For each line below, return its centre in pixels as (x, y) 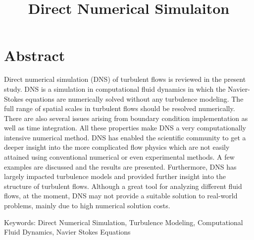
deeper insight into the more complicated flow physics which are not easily (117, 147)
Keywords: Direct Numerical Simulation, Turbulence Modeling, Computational (124, 222)
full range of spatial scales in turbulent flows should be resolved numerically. (120, 108)
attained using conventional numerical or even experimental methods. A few (119, 157)
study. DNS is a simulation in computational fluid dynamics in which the (115, 89)
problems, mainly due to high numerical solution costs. (87, 206)
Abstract (35, 55)
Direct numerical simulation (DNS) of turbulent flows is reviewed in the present (125, 79)
